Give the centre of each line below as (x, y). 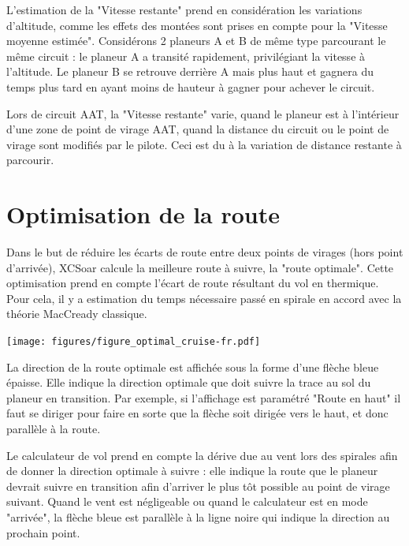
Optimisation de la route (143, 214)
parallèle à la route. (54, 429)
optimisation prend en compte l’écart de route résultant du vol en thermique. (193, 283)
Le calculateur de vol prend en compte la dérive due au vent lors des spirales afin (202, 455)
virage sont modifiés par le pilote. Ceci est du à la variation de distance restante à (204, 144)
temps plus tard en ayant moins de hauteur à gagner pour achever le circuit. (191, 86)
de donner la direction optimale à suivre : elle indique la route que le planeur (192, 471)
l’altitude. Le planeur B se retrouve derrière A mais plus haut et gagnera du (190, 71)
